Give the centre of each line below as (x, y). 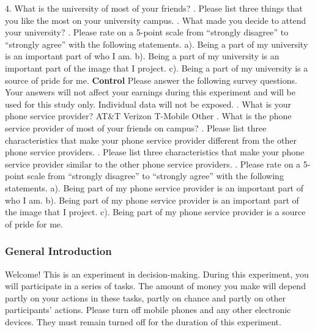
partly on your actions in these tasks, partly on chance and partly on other (146, 297)
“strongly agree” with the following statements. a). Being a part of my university (157, 44)
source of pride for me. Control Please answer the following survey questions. (151, 80)
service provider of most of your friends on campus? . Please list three (136, 127)
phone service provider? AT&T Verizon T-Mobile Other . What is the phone (148, 116)
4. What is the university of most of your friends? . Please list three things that (154, 8)
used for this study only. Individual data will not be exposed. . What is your (148, 104)
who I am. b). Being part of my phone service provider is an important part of (152, 200)
